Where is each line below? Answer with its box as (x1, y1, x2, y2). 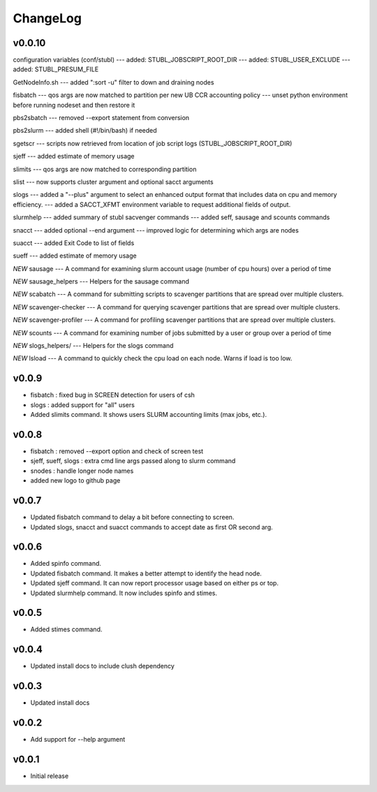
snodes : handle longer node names (30, 467, 134, 475)
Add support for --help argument (30, 735, 126, 744)
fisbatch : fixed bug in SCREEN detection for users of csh (30, 391, 195, 399)
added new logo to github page (30, 476, 121, 485)
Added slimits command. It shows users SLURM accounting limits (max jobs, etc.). (30, 411, 267, 419)
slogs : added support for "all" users (30, 400, 135, 409)
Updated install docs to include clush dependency (30, 662, 175, 670)
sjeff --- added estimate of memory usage (13, 152, 135, 161)
